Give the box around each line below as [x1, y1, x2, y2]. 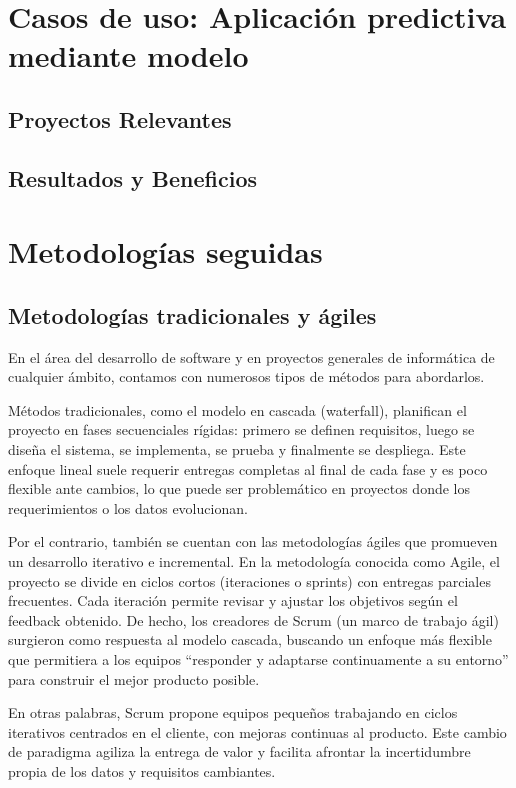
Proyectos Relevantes [8, 103, 232, 134]
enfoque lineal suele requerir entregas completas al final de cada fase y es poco [8, 458, 488, 479]
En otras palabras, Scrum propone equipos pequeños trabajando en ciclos [8, 702, 458, 723]
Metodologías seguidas [8, 231, 323, 272]
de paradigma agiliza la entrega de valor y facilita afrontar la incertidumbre [8, 741, 471, 762]
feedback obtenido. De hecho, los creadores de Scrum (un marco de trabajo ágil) [8, 609, 499, 630]
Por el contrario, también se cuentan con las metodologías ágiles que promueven [8, 531, 498, 552]
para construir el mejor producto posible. [8, 668, 260, 689]
